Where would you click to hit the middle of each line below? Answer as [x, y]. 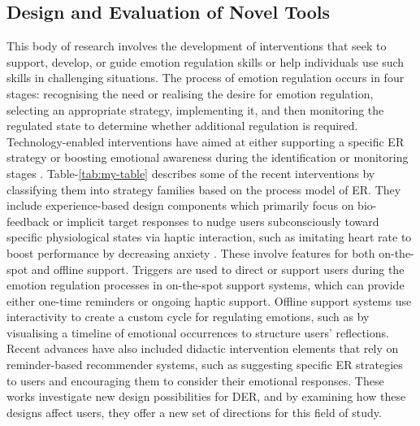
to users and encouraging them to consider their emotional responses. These [195, 380]
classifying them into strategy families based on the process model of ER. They [204, 189]
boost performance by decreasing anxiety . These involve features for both [191, 252]
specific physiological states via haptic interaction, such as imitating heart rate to [209, 237]
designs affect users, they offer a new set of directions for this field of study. [194, 412]
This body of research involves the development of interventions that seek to [197, 46]
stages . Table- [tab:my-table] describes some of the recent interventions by [191, 173]
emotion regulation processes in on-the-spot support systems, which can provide [206, 285]
